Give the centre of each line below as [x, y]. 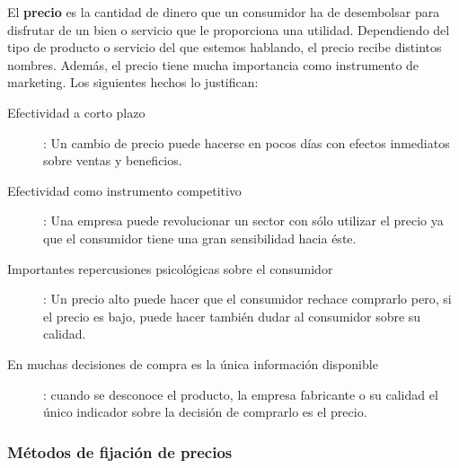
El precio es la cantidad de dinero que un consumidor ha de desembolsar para [224, 12]
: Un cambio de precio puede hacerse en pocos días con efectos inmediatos [247, 142]
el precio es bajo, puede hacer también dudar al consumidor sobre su [232, 316]
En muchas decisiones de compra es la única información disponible [193, 363]
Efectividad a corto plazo [76, 112]
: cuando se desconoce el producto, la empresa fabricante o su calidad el [241, 394]
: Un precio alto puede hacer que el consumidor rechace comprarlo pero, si [247, 299]
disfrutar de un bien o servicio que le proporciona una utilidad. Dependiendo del [229, 29]
